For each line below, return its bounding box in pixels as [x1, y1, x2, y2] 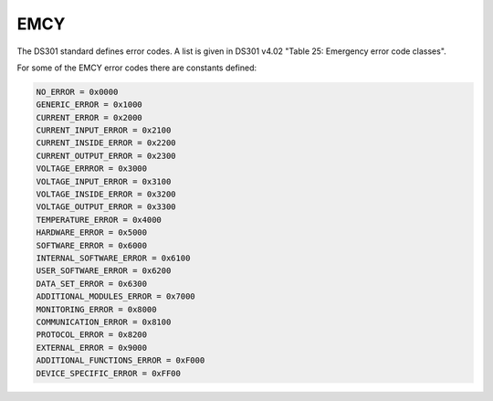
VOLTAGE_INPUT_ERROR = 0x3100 [36, 176, 172, 186]
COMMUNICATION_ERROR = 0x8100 [36, 316, 172, 327]
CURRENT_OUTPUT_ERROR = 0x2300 [36, 151, 177, 161]
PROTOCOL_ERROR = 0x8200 [36, 330, 148, 340]
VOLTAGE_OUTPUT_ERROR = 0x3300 [36, 202, 177, 212]
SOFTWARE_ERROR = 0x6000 [36, 240, 148, 250]
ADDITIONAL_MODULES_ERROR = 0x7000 [36, 291, 195, 301]
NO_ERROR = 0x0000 [36, 87, 119, 97]
